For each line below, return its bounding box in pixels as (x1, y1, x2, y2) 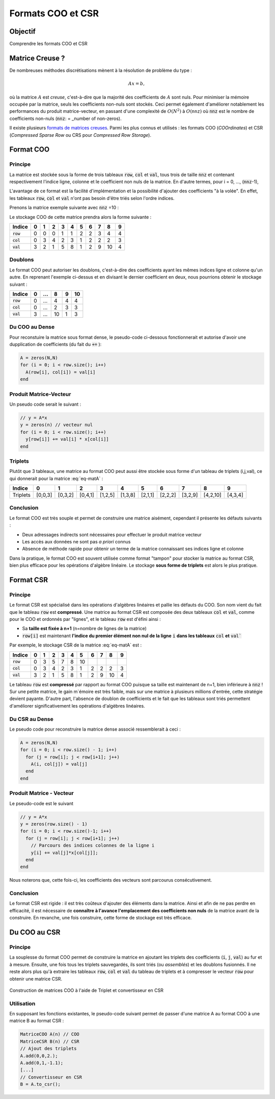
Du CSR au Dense (9, 715, 53, 722)
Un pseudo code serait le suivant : (9, 401, 81, 407)
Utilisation (9, 1000, 36, 1007)
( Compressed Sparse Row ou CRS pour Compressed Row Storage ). (9, 132, 151, 138)
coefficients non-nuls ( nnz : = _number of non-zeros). (9, 115, 122, 121)
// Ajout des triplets (20, 1046, 77, 1052)
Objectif (9, 27, 36, 36)
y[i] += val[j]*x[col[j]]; (31, 850, 99, 856)
